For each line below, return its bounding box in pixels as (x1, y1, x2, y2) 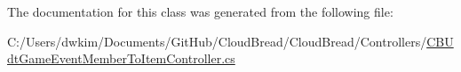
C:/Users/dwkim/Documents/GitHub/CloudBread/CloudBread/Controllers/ (7, 32, 427, 50)
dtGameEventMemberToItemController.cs (7, 49, 235, 68)
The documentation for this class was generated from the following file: (7, 3, 393, 20)
